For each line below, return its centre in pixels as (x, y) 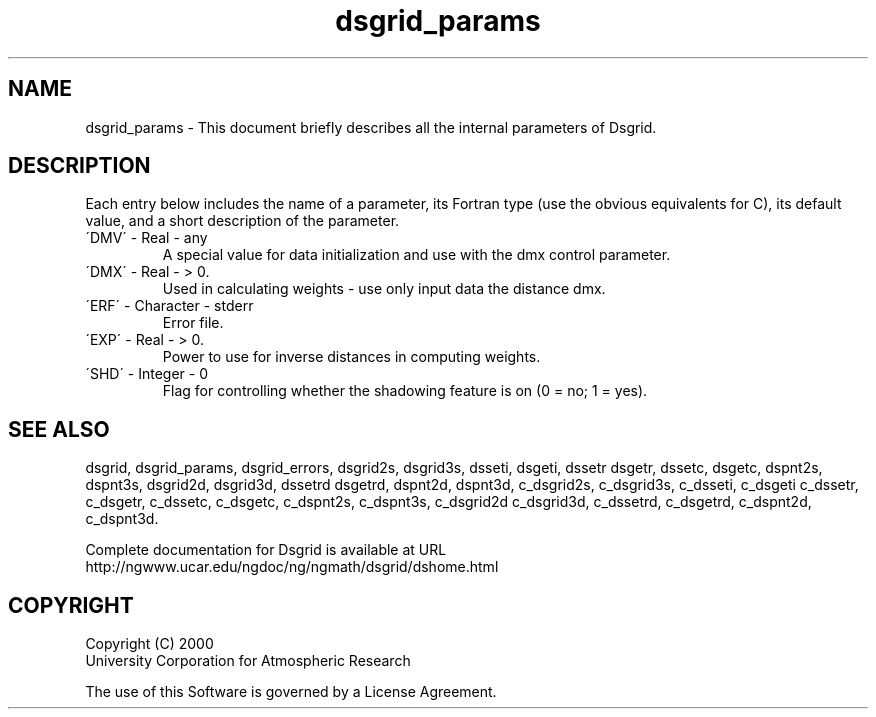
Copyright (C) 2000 (149, 644)
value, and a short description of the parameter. (242, 221)
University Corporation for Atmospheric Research (248, 661)
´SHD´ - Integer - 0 (147, 374)
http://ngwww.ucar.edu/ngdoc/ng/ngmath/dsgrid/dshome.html (292, 567)
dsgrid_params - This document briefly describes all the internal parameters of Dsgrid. (371, 127)
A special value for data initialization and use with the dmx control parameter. (416, 255)
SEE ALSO (59, 429)
